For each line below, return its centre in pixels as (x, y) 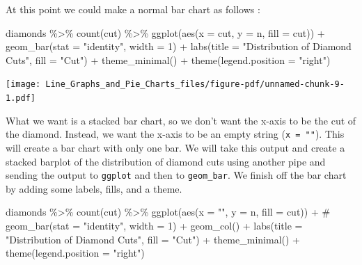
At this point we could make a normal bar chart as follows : (133, 9)
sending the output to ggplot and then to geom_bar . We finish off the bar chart (176, 175)
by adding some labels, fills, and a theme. (94, 188)
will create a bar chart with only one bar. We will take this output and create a (175, 147)
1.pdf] (21, 98)
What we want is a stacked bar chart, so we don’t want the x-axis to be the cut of (181, 120)
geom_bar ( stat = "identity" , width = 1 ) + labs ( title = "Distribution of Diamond (179, 46)
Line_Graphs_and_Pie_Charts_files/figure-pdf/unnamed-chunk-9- (195, 85)
